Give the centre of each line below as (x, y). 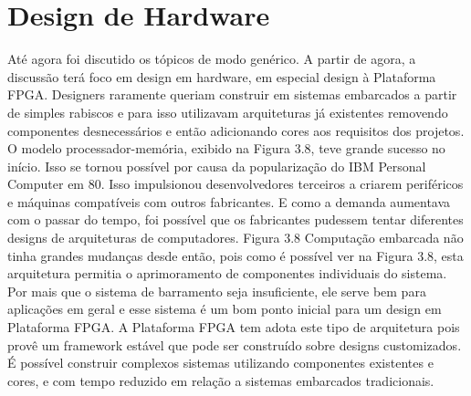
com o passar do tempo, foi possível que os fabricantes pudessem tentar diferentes (235, 219)
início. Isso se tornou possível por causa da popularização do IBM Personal (217, 166)
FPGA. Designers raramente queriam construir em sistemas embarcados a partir (232, 94)
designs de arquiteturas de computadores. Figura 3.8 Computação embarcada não (235, 238)
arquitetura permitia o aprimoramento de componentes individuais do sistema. (227, 273)
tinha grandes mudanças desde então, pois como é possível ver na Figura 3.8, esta (235, 255)
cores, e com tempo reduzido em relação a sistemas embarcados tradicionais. (221, 380)
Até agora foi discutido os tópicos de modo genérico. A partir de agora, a (212, 59)
